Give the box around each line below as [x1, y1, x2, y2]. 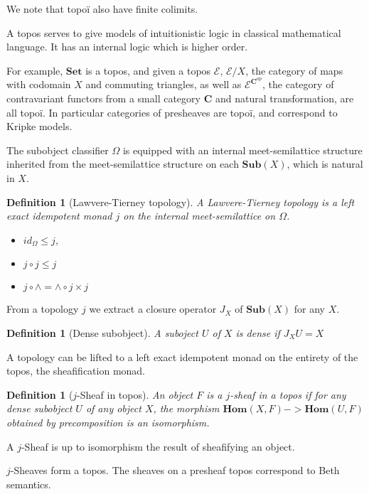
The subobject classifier [6, 142, 109, 157]
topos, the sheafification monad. [6, 363, 146, 378]
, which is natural [287, 156, 363, 171]
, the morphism [153, 401, 220, 416]
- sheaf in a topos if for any [230, 387, 346, 402]
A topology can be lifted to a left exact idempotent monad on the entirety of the [6, 349, 358, 364]
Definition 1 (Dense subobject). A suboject [6, 325, 198, 340]
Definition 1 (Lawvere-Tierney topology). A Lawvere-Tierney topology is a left [6, 194, 355, 209]
